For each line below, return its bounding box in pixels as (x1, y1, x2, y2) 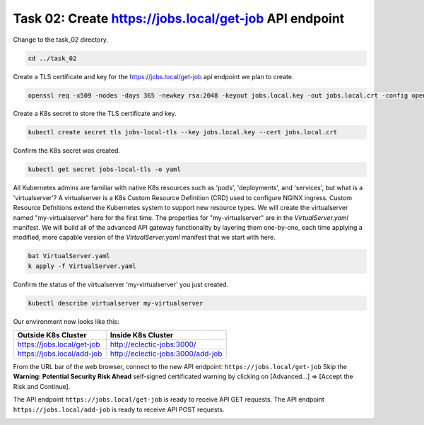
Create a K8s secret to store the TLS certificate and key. (13, 110, 177, 118)
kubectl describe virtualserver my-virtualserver (28, 299, 204, 307)
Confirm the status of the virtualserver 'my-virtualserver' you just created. (13, 280, 229, 289)
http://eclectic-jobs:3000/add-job (110, 349, 223, 359)
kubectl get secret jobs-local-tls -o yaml (28, 165, 182, 173)
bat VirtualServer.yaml (28, 252, 111, 260)
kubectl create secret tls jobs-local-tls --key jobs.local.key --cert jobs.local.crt (28, 128, 338, 136)
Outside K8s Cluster (17, 330, 87, 340)
